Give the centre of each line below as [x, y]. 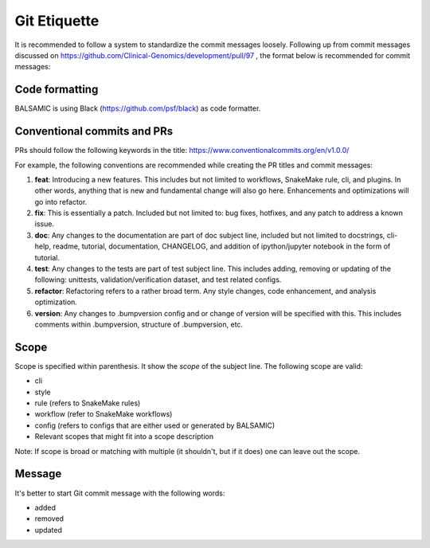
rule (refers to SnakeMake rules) [88, 403]
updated [49, 530]
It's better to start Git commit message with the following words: [120, 493]
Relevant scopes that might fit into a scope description [124, 436]
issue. [45, 224]
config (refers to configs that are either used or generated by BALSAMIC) [155, 425]
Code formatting [57, 90]
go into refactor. [61, 202]
